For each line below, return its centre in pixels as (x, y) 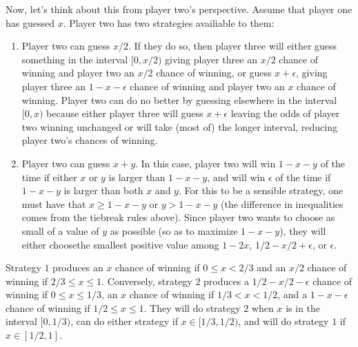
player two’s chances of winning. (90, 140)
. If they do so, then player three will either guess (233, 46)
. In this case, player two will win (206, 163)
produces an (78, 267)
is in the (303, 307)
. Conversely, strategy (147, 281)
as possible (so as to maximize (174, 230)
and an (271, 267)
